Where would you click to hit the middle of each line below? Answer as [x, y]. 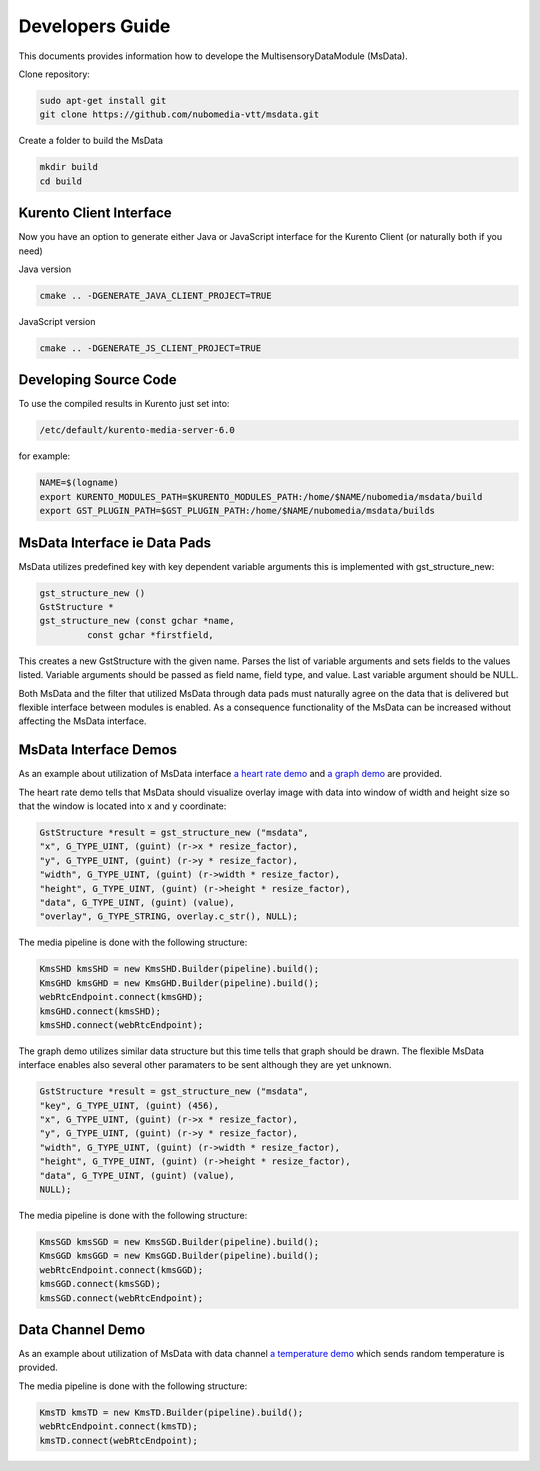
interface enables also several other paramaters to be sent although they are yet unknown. [205, 1065]
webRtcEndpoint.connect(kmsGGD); [121, 1269]
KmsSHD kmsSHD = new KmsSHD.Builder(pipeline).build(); [179, 969]
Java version [45, 269]
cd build [61, 181]
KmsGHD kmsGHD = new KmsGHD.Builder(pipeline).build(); [179, 983]
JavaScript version [57, 321]
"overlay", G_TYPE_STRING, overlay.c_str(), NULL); [169, 916]
